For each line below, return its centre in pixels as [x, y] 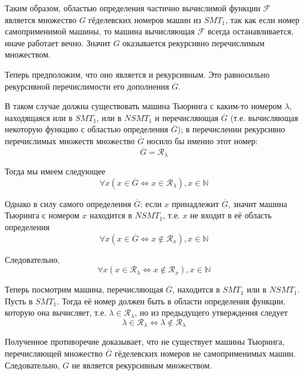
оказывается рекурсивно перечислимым [193, 42]
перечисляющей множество [54, 353]
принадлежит [195, 203]
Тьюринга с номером [42, 215]
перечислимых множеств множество [70, 140]
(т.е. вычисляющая [264, 117]
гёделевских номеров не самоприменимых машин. [205, 353]
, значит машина [257, 203]
